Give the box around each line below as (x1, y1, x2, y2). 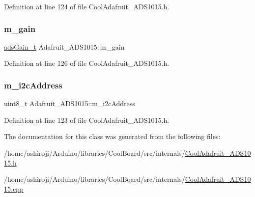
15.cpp (4, 183, 24, 194)
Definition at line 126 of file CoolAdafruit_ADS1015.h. (4, 58, 170, 68)
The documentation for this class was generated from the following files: (4, 131, 221, 141)
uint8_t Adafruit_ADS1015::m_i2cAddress (4, 98, 135, 109)
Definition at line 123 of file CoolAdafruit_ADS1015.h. (4, 114, 170, 125)
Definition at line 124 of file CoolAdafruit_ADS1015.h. (4, 1, 170, 11)
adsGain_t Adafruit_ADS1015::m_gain (4, 41, 125, 52)
